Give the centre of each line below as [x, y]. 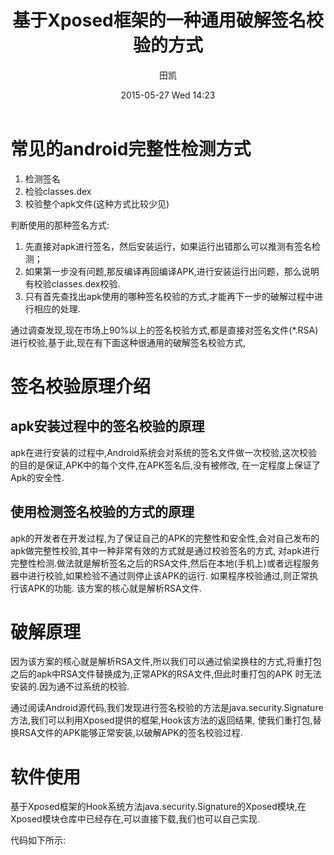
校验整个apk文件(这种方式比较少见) [97, 203]
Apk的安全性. [37, 477]
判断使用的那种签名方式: [60, 225]
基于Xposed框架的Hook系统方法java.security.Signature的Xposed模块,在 [158, 807]
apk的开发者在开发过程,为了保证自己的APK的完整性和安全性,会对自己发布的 [165, 538]
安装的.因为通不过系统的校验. [70, 687]
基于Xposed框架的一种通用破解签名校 [168, 20]
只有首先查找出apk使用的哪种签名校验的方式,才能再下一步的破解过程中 [169, 296]
